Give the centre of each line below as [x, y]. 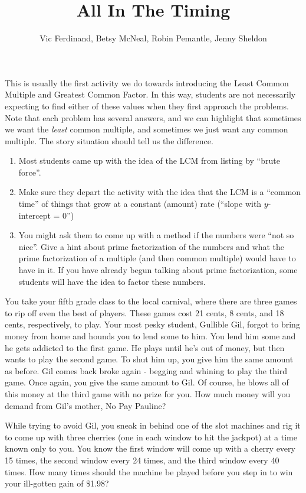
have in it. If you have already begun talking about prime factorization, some [158, 270]
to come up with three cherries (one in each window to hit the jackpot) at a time [151, 437]
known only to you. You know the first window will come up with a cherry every [150, 448]
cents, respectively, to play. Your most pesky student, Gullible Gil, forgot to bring [152, 324]
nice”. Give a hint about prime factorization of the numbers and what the [152, 246]
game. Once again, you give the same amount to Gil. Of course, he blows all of [147, 382]
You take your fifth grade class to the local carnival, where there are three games [151, 301]
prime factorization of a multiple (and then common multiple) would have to [157, 258]
